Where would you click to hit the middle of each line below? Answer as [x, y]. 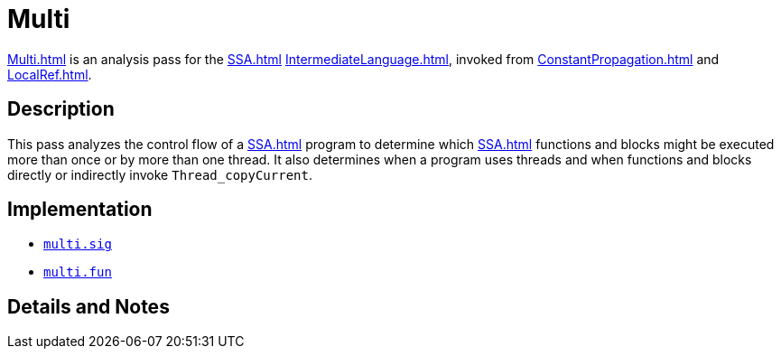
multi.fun [78, 272]
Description [61, 109]
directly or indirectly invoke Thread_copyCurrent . [160, 174]
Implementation [80, 210]
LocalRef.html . [50, 74]
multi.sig [78, 244]
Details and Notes [88, 306]
